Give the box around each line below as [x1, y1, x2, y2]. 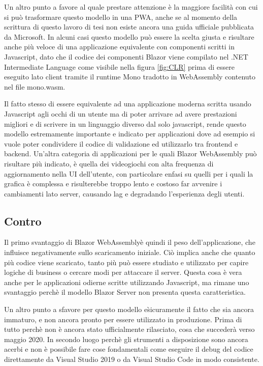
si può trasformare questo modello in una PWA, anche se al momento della [4, 11, 238, 22]
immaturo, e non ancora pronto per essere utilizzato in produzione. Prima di [4, 314, 242, 324]
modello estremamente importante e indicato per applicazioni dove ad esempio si [4, 128, 255, 139]
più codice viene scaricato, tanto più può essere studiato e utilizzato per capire [4, 257, 249, 267]
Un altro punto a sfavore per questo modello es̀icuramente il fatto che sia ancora [4, 304, 254, 315]
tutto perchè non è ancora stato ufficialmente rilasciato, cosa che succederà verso [4, 324, 255, 334]
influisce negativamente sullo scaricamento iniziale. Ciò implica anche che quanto [4, 247, 255, 258]
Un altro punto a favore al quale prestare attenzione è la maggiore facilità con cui [4, 2, 258, 12]
